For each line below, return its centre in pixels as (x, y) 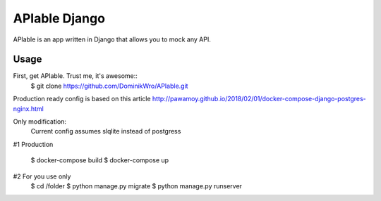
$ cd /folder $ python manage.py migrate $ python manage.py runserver (137, 186)
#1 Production (33, 144)
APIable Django (59, 18)
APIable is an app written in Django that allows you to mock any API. (112, 39)
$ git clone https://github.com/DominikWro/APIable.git (109, 86)
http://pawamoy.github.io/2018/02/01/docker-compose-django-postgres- (259, 99)
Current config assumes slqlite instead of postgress (106, 131)
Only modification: (40, 122)
